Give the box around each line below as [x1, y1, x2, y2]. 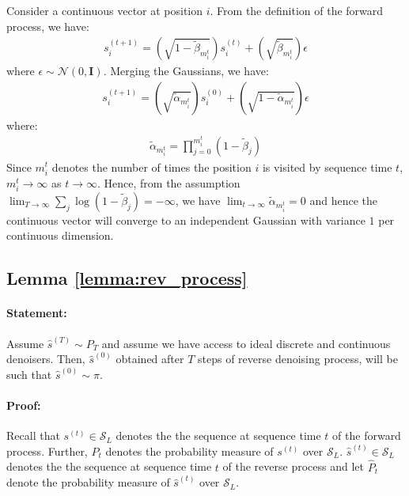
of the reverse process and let [222, 458, 364, 475]
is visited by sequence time [262, 158, 392, 175]
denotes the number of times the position [51, 158, 252, 175]
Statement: [6, 305, 67, 321]
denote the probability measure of [6, 474, 170, 490]
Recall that [6, 427, 60, 444]
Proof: [6, 396, 41, 413]
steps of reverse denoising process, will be [197, 350, 398, 367]
